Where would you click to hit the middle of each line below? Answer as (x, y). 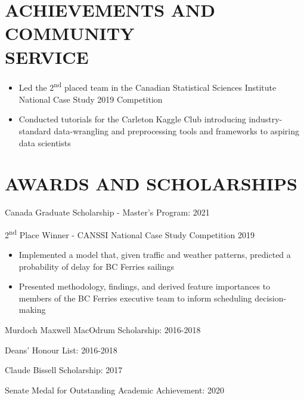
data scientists (45, 142)
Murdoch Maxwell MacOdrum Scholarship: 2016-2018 (103, 330)
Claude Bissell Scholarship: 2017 (64, 370)
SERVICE (47, 56)
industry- (266, 119)
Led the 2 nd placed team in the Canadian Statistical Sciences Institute (148, 87)
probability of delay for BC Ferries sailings (96, 266)
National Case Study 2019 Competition (91, 99)
